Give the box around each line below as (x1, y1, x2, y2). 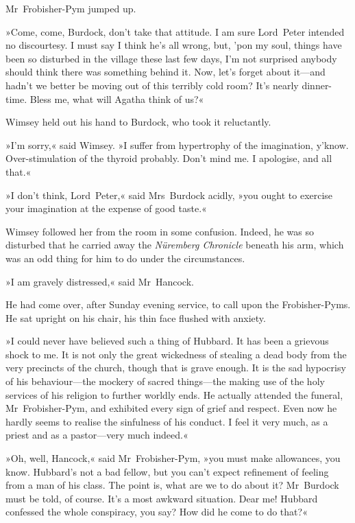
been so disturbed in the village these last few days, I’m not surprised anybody (5, 51, 337, 65)
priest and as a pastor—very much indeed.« (5, 428, 188, 442)
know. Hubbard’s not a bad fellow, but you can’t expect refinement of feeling (5, 464, 329, 478)
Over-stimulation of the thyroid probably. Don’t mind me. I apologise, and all (5, 151, 332, 165)
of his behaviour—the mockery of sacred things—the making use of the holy (5, 374, 325, 388)
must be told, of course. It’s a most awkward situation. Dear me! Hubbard (5, 491, 318, 505)
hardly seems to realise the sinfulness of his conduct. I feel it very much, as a (5, 414, 328, 428)
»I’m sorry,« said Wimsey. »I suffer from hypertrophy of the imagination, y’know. (5, 137, 349, 152)
